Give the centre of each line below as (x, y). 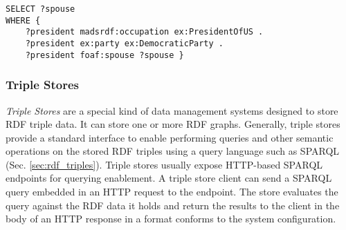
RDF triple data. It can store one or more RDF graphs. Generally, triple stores (173, 124)
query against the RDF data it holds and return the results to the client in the (173, 205)
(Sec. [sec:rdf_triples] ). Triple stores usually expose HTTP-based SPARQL (164, 164)
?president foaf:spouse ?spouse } (104, 55)
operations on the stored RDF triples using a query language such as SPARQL (173, 151)
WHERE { (23, 20)
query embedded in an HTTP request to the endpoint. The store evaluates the (172, 192)
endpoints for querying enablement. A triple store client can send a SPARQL (169, 178)
